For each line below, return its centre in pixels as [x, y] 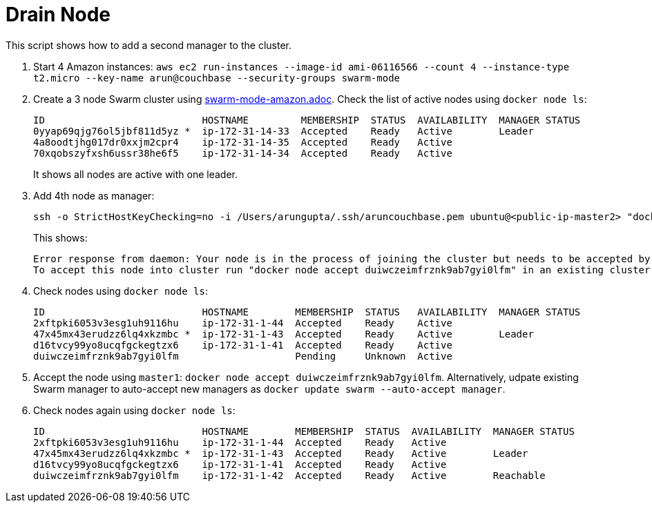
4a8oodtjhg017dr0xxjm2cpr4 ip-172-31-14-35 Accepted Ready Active [243, 142]
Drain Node [58, 14]
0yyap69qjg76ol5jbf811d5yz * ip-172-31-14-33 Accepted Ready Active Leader [284, 131]
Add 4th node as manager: [94, 195]
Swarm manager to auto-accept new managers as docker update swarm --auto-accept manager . [269, 389]
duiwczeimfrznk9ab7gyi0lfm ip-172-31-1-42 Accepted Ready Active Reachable [289, 475]
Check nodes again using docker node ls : [134, 410]
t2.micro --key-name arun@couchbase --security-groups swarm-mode [217, 78]
